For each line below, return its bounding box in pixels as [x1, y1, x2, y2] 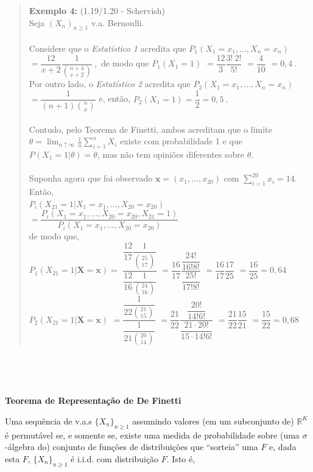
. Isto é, [166, 452, 195, 465]
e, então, [99, 92, 131, 105]
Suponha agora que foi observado [29, 172, 153, 185]
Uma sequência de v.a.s [5, 414, 92, 427]
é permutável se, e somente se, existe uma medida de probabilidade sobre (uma [5, 428, 300, 441]
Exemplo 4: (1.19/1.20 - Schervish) [29, 4, 166, 16]
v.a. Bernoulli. [91, 16, 144, 29]
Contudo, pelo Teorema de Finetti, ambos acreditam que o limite [29, 122, 272, 135]
